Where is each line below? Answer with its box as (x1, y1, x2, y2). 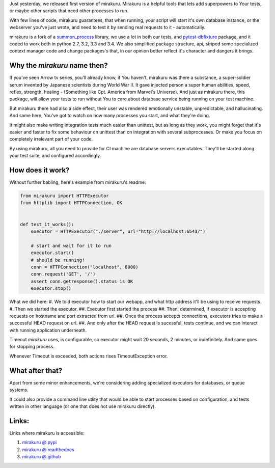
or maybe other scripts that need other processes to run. (9, 8, 129, 14)
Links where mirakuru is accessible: (9, 430, 85, 436)
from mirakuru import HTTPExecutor (20, 193, 109, 199)
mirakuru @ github (22, 454, 61, 459)
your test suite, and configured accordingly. (9, 153, 101, 159)
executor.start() (31, 250, 74, 256)
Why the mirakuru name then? (9, 61, 108, 70)
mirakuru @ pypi (22, 439, 57, 446)
